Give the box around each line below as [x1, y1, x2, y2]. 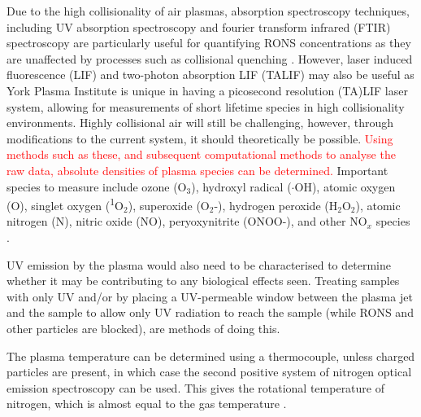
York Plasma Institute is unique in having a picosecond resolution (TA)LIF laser [7, 81, 408, 99]
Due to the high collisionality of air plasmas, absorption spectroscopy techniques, [7, 2, 410, 19]
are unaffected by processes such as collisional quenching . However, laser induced [7, 50, 413, 67]
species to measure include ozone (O [7, 178, 187, 195]
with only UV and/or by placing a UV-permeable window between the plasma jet [7, 288, 413, 305]
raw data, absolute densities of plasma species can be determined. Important [7, 161, 388, 178]
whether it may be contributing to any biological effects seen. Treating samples [7, 272, 400, 289]
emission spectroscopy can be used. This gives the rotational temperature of [7, 379, 384, 396]
